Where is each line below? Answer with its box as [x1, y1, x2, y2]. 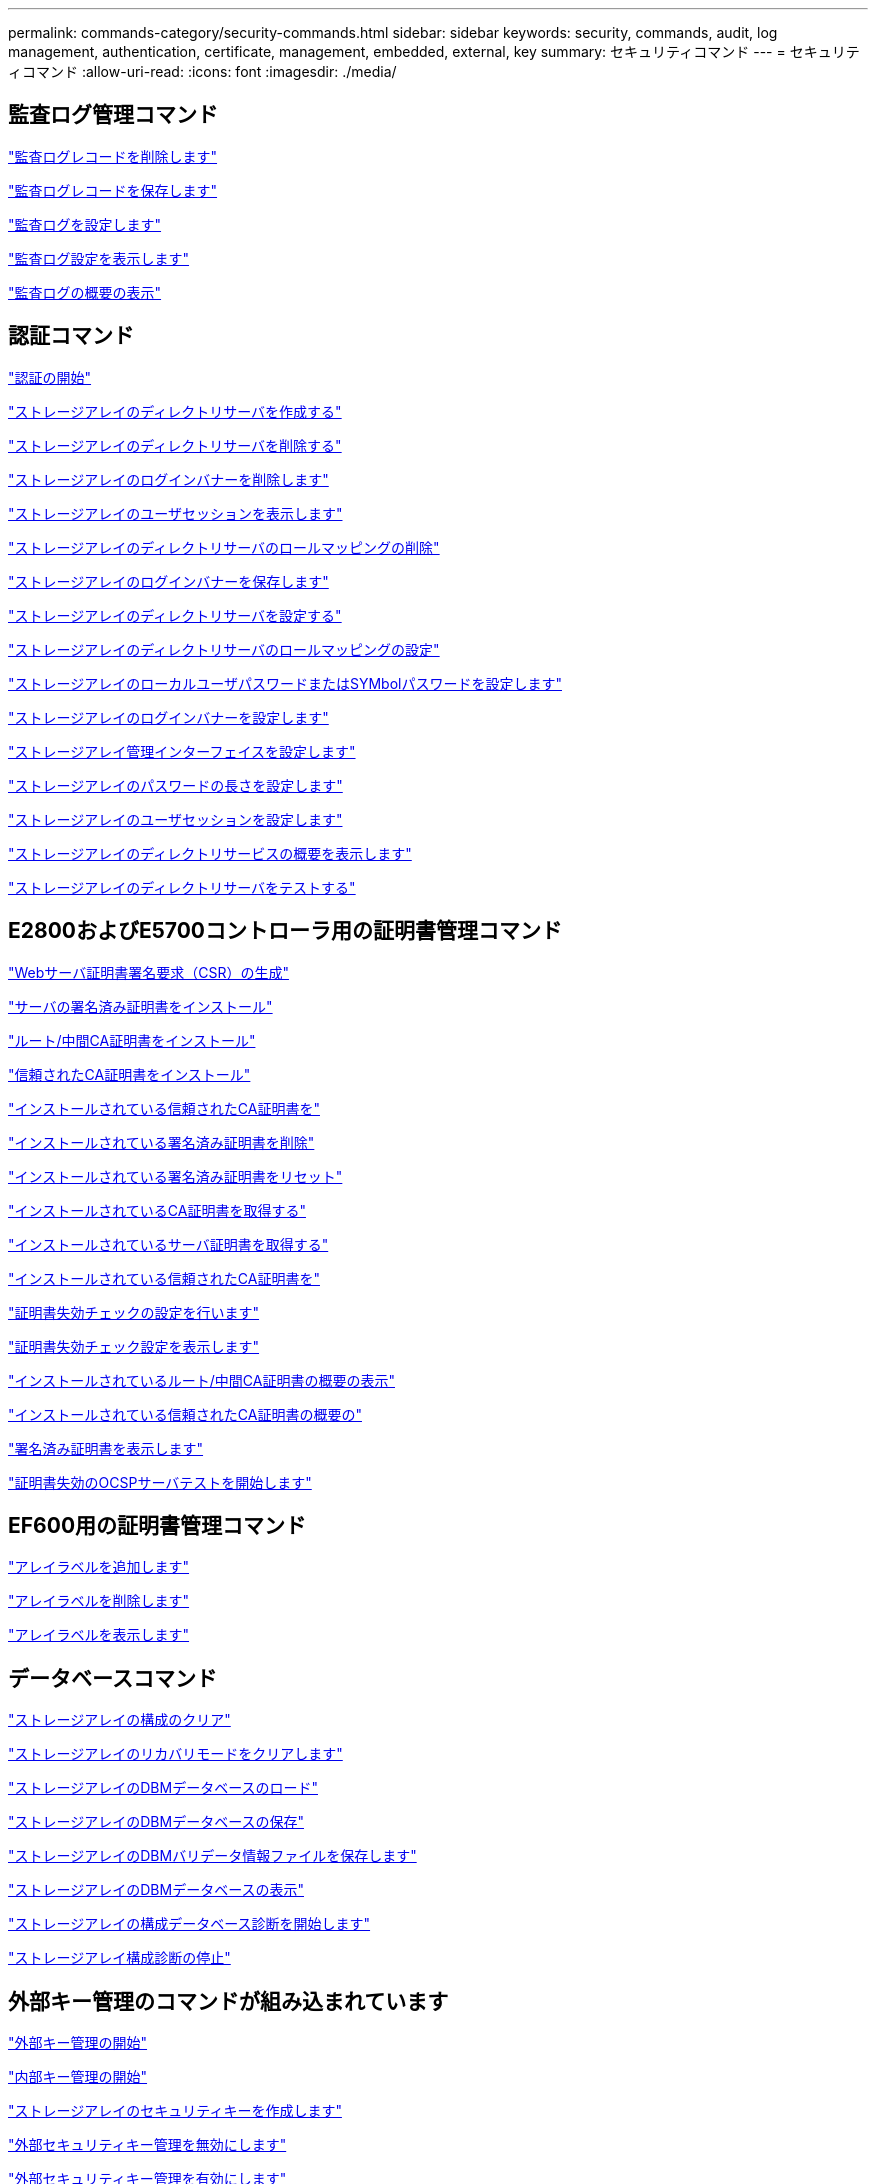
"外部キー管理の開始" [8, 2034, 148, 2052]
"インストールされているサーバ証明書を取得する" [8, 1235, 329, 1253]
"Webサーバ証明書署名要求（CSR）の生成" [8, 963, 289, 981]
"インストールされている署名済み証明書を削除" [8, 1133, 315, 1151]
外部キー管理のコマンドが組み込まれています [8, 1988, 449, 2014]
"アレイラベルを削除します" [8, 1592, 190, 1610]
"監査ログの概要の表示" [8, 283, 162, 301]
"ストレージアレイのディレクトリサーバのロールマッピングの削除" [8, 538, 440, 556]
